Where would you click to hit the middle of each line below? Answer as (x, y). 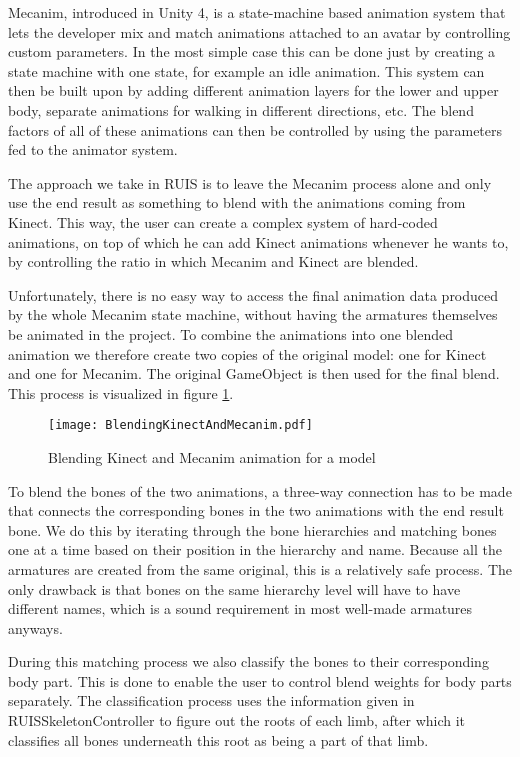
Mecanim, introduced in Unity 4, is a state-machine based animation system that (257, 12)
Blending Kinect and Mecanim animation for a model (212, 456)
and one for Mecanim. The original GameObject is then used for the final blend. (254, 373)
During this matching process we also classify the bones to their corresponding (248, 661)
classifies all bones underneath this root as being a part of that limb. (218, 739)
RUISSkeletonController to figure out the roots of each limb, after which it (237, 720)
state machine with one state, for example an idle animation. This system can (246, 70)
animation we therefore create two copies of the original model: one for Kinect (247, 353)
